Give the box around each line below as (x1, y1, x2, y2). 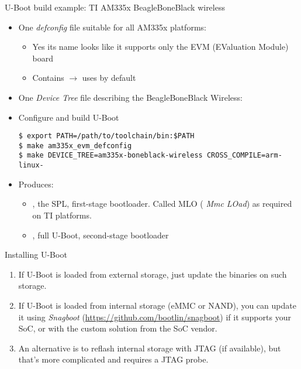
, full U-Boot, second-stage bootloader (32, 228, 169, 241)
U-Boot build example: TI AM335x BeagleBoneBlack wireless (5, 1, 225, 13)
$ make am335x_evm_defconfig (18, 141, 132, 150)
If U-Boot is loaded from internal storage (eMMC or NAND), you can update (18, 299, 296, 311)
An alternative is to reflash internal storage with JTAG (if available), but (18, 341, 281, 354)
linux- (18, 161, 44, 170)
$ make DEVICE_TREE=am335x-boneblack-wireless (18, 151, 203, 160)
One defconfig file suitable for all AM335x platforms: (18, 20, 206, 33)
